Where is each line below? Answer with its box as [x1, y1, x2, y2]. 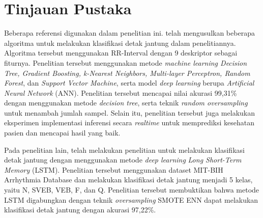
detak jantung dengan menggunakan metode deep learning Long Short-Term [4, 154, 242, 165]
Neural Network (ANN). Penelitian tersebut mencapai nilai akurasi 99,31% [4, 87, 237, 98]
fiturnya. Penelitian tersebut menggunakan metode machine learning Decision [4, 57, 247, 68]
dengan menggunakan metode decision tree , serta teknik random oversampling [4, 97, 248, 108]
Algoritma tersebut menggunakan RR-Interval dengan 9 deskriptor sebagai [4, 47, 238, 58]
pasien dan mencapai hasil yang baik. [4, 127, 121, 138]
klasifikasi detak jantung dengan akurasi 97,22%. [4, 204, 156, 215]
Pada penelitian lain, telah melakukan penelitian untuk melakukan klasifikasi [4, 144, 245, 155]
